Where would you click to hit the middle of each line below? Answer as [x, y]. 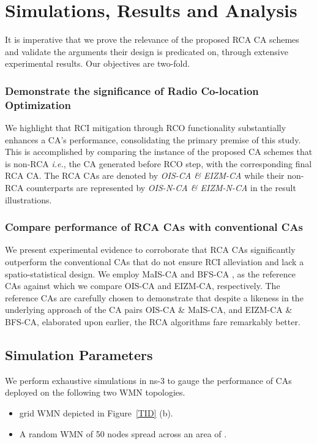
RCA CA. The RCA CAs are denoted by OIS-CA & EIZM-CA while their [145, 175]
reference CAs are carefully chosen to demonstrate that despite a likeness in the [154, 297]
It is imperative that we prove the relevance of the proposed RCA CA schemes [152, 40]
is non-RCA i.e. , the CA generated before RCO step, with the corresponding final [158, 163]
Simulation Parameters [79, 354]
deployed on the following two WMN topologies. [95, 392]
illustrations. [28, 199]
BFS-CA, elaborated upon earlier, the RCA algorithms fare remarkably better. [153, 321]
